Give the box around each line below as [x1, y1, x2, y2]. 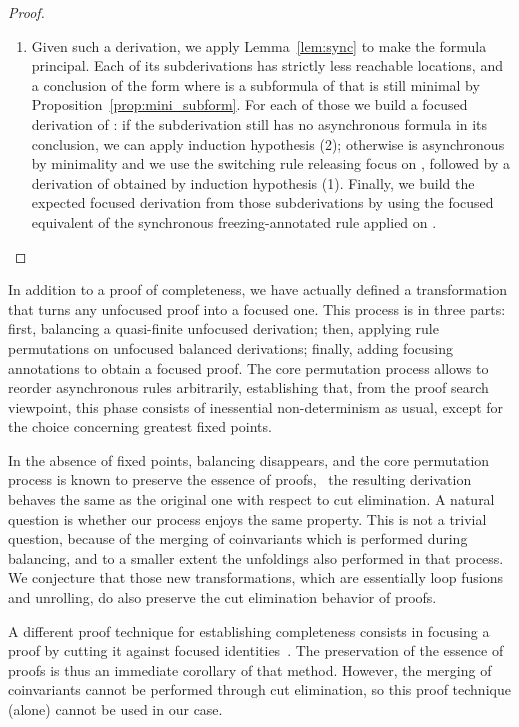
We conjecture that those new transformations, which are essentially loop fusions [8, 567, 503, 588]
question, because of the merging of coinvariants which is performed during [8, 528, 468, 549]
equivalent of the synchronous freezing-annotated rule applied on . [31, 211, 437, 232]
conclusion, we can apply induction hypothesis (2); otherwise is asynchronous [31, 133, 505, 154]
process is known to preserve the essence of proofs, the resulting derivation [8, 469, 472, 490]
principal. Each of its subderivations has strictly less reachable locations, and [31, 55, 503, 76]
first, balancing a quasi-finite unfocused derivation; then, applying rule [8, 318, 439, 339]
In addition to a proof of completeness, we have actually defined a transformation [8, 279, 507, 300]
